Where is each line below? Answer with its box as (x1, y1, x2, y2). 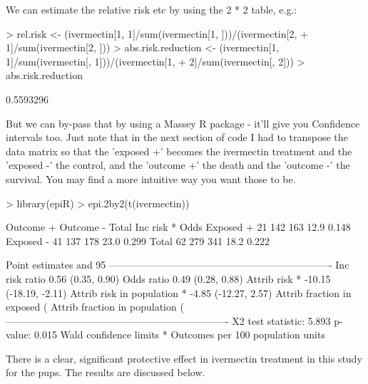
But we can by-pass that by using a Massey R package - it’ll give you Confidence (6, 115, 360, 130)
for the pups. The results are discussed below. (6, 365, 205, 380)
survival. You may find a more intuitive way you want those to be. (6, 171, 296, 186)
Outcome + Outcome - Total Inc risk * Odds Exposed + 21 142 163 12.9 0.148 (6, 219, 351, 234)
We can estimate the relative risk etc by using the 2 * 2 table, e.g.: (6, 2, 297, 16)
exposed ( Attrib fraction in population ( (6, 299, 184, 314)
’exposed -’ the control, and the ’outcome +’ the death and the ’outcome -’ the (6, 157, 350, 172)
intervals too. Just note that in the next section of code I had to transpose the (6, 130, 348, 145)
